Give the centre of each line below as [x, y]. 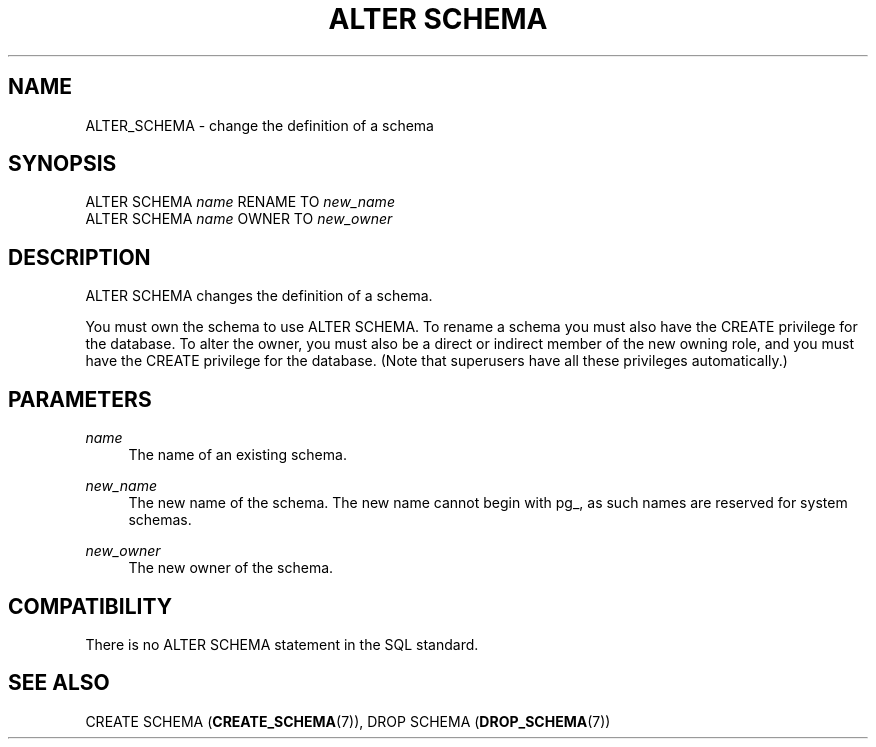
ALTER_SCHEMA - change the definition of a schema [259, 125]
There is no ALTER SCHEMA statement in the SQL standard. [282, 644]
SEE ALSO [59, 683]
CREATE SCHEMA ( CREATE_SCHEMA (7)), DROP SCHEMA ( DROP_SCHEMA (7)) [348, 721]
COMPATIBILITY [90, 606]
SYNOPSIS [62, 164]
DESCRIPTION [79, 257]
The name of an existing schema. [237, 455]
